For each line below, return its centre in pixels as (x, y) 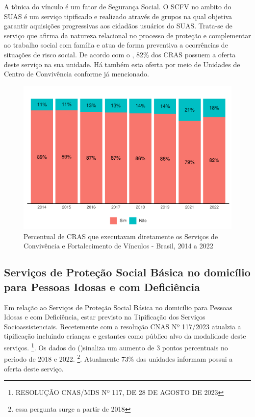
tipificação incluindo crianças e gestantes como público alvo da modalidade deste (125, 336)
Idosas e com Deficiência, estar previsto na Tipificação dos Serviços (105, 317)
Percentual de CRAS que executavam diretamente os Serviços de (121, 236)
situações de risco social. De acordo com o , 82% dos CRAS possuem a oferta (120, 54)
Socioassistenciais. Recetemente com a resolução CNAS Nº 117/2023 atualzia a (123, 326)
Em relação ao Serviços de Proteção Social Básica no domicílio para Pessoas (118, 307)
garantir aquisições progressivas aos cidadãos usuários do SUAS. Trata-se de (118, 26)
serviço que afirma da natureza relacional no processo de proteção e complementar (127, 35)
